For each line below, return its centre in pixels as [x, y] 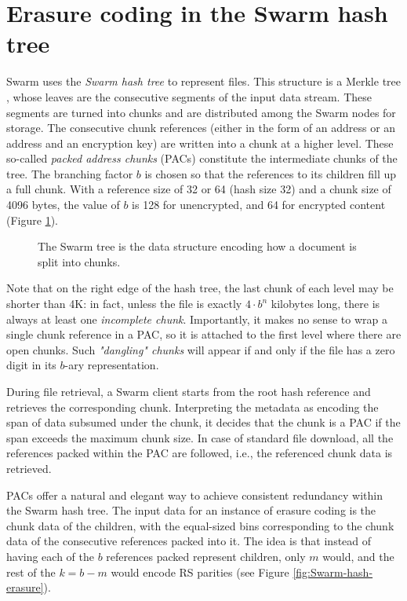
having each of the [50, 556]
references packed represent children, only [206, 556]
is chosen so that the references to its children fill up [271, 173]
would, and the [358, 556]
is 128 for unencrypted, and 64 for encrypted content [259, 205]
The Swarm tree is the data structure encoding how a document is [197, 246]
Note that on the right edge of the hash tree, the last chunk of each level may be [200, 288]
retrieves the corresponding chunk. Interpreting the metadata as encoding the [193, 407]
